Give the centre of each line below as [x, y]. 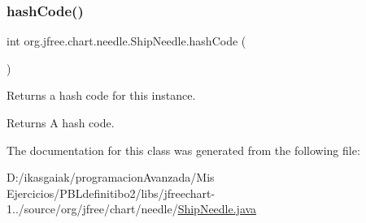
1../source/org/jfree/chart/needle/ [92, 209]
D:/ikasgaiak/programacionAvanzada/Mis [111, 177]
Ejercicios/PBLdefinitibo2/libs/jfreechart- [111, 193]
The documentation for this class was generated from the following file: [183, 150]
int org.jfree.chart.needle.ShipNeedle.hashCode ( [126, 41]
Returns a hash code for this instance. [101, 95]
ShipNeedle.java [217, 209]
